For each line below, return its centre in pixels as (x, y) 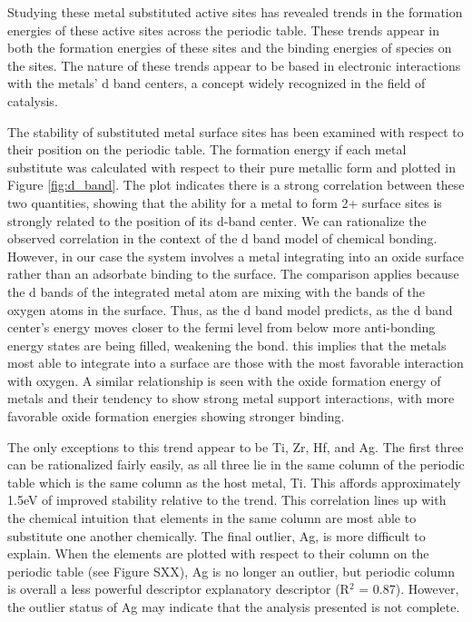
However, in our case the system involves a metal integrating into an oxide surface (236, 256)
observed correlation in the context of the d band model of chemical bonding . (222, 238)
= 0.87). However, (409, 589)
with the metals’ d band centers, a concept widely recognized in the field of (216, 83)
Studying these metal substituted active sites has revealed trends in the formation (235, 12)
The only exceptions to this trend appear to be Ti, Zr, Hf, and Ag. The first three (236, 446)
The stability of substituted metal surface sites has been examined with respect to (236, 131)
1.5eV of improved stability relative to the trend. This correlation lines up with (227, 500)
